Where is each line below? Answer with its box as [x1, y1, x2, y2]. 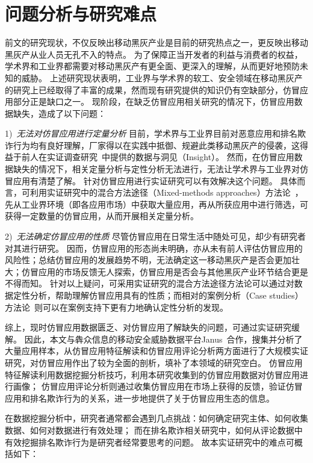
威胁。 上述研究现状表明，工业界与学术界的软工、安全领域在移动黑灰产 [21, 71, 303, 84]
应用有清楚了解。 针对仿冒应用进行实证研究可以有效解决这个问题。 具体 [13, 174, 297, 187]
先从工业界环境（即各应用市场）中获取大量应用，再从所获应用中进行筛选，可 [5, 197, 308, 210]
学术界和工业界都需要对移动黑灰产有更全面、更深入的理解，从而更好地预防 [5, 60, 300, 72]
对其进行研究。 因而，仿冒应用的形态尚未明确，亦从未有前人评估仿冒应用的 [5, 241, 303, 254]
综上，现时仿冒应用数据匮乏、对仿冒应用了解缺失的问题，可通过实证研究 [5, 321, 291, 334]
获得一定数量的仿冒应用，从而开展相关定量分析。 [5, 210, 199, 222]
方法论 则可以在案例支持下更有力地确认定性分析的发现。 [5, 300, 228, 313]
